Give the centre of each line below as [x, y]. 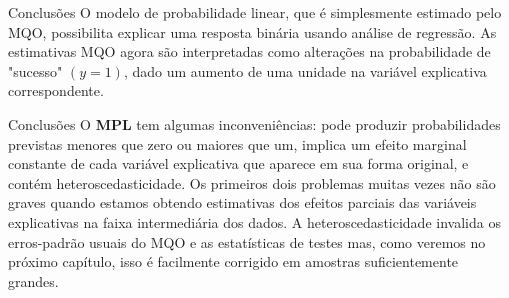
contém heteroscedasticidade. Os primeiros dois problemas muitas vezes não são [252, 182]
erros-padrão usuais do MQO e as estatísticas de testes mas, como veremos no [247, 241]
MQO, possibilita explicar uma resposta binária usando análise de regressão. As [252, 31]
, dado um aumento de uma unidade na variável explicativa [305, 70]
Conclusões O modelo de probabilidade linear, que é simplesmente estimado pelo [255, 12]
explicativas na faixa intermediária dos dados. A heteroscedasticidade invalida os [254, 221]
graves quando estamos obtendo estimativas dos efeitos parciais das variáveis [242, 202]
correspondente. [56, 90]
